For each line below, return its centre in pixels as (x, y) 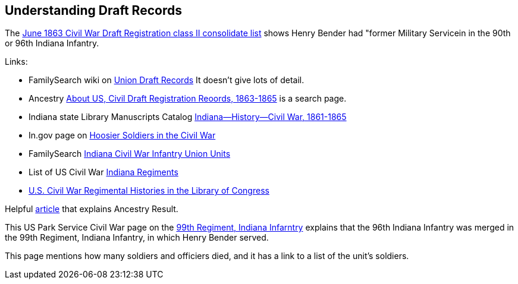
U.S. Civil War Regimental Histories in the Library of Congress (149, 191)
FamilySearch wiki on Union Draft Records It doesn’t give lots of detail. (167, 80)
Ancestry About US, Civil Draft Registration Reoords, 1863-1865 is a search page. (188, 99)
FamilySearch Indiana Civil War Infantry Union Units (130, 154)
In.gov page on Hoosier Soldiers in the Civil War (122, 135)
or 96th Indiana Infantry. (52, 43)
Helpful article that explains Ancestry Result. (92, 209)
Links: (16, 62)
